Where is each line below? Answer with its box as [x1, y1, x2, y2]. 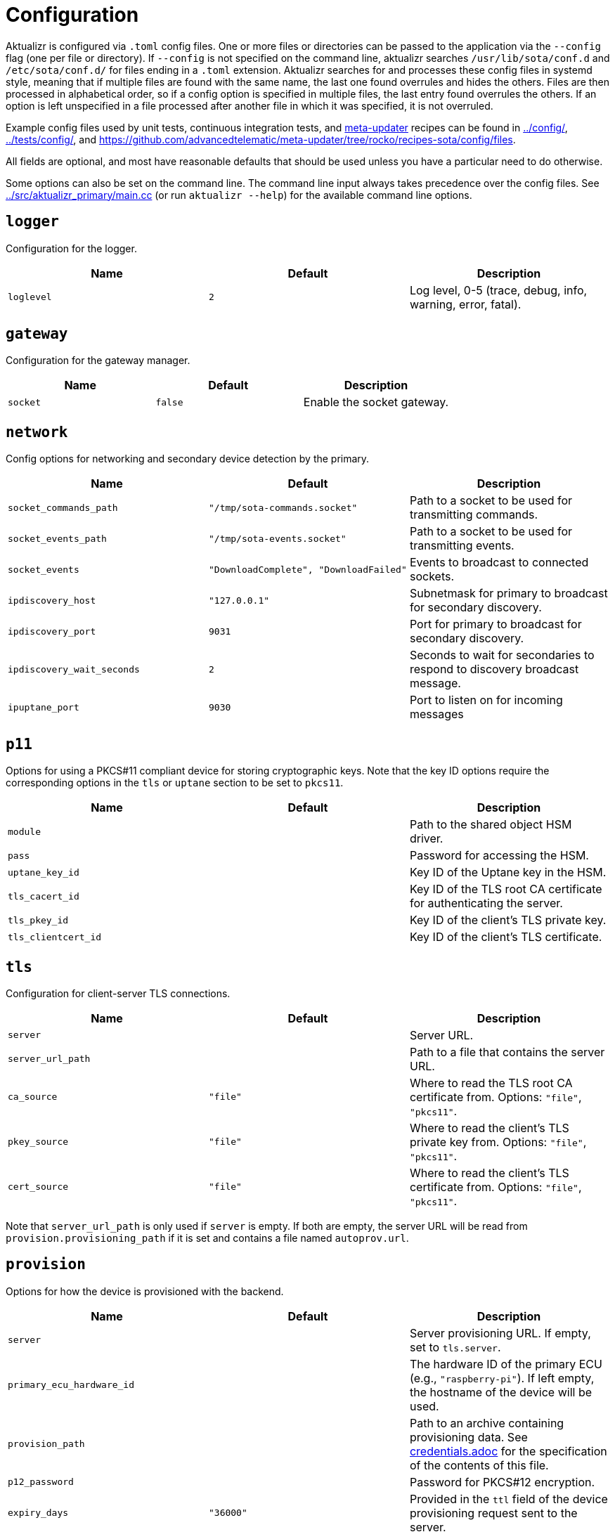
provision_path [8, 1439, 85, 1450]
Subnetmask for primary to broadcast [409, 586, 608, 601]
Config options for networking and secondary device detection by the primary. [6, 453, 370, 465]
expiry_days [8, 1507, 69, 1519]
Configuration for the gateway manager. [6, 354, 190, 367]
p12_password [8, 1476, 74, 1488]
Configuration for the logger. [6, 242, 137, 254]
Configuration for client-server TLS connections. [6, 987, 231, 999]
